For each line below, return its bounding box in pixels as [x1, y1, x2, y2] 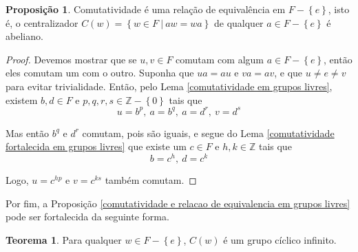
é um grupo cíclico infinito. [223, 232, 337, 246]
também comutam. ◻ [105, 172, 197, 187]
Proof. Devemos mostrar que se [6, 52, 137, 66]
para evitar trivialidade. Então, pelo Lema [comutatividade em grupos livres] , [6, 78, 333, 93]
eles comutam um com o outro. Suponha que [6, 65, 194, 80]
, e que [274, 65, 303, 80]
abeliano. [6, 29, 43, 43]
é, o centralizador [6, 15, 78, 30]
